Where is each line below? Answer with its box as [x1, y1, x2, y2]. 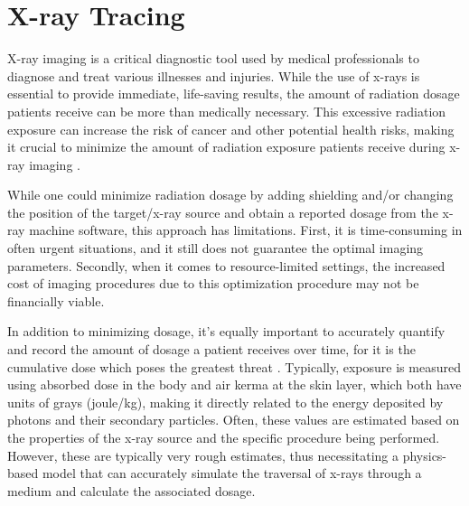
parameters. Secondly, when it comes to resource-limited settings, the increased [7, 256, 446, 275]
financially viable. [7, 291, 105, 310]
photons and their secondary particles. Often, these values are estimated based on [7, 410, 460, 429]
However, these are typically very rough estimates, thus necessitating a [7, 445, 399, 464]
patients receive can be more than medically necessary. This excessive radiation [7, 101, 446, 120]
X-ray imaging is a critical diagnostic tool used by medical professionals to [7, 49, 419, 68]
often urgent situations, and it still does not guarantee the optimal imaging [7, 239, 424, 258]
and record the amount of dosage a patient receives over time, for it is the [7, 340, 416, 359]
